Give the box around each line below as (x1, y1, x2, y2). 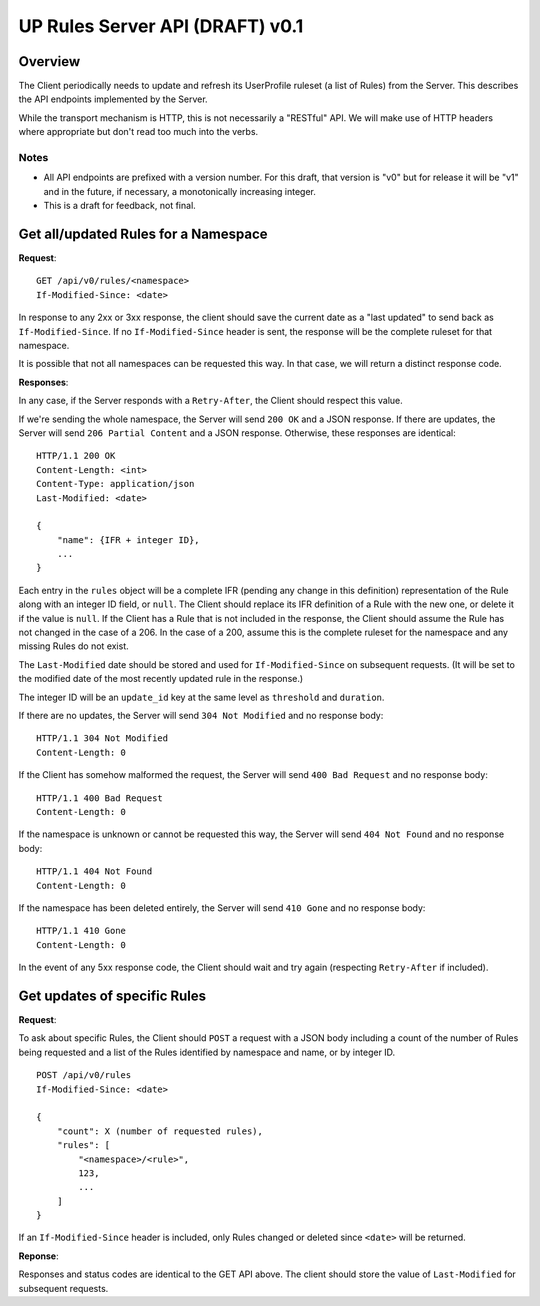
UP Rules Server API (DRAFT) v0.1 (18, 15, 304, 37)
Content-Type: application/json (36, 478, 195, 490)
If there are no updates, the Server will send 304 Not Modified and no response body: (18, 710, 384, 721)
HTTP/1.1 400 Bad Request (36, 792, 164, 804)
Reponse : (18, 1250, 59, 1262)
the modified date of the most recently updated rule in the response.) (18, 673, 304, 685)
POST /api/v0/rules (36, 1070, 132, 1081)
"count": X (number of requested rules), (56, 1125, 264, 1137)
